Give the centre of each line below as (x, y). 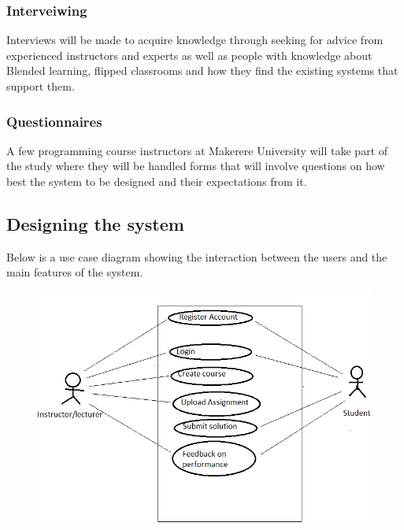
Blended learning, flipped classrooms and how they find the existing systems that (202, 70)
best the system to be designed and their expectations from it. (157, 181)
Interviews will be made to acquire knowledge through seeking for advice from (195, 40)
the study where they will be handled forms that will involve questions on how (196, 166)
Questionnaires (54, 121)
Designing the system (95, 223)
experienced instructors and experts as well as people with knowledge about (189, 55)
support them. (41, 86)
